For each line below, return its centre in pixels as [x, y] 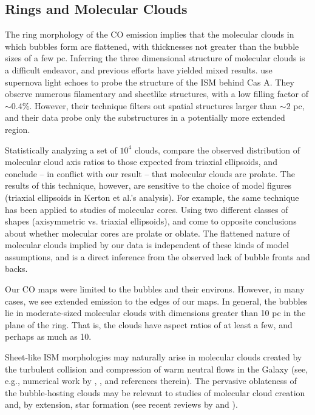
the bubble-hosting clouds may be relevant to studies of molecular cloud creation [155, 392]
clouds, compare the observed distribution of [217, 150]
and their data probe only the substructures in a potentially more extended [145, 117]
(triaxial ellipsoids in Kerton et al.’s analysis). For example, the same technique [152, 197]
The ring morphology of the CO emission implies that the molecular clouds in [150, 34]
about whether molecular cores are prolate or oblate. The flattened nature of [147, 233]
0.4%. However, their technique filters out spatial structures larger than [144, 105]
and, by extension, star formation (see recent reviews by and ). [121, 404]
